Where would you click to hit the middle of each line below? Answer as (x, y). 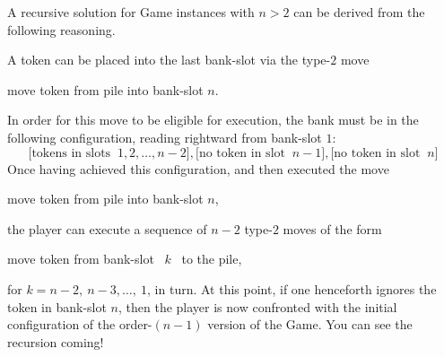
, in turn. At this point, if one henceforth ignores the (292, 288)
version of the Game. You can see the (310, 324)
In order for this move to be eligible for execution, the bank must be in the (213, 120)
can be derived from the (359, 12)
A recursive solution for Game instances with (131, 12)
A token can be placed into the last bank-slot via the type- (169, 60)
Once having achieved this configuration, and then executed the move (198, 168)
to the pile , (212, 259)
